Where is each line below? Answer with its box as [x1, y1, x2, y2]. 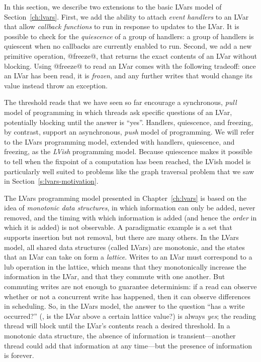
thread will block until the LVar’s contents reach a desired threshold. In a [4, 320, 230, 331]
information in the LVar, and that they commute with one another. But [4, 271, 225, 282]
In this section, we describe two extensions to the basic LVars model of [4, 2, 222, 12]
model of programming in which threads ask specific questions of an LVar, [4, 106, 232, 117]
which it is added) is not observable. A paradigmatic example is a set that [4, 222, 232, 232]
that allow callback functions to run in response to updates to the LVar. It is [4, 21, 239, 32]
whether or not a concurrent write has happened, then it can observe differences [4, 291, 251, 301]
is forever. [4, 350, 34, 360]
